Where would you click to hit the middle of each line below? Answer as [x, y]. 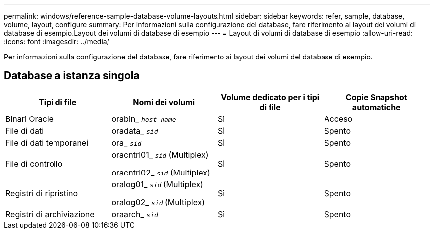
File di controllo [34, 163]
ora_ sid [127, 143]
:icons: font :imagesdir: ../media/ [57, 41]
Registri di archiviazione [50, 214]
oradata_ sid [135, 131]
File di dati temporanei [47, 143]
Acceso [338, 119]
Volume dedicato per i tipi [270, 97]
